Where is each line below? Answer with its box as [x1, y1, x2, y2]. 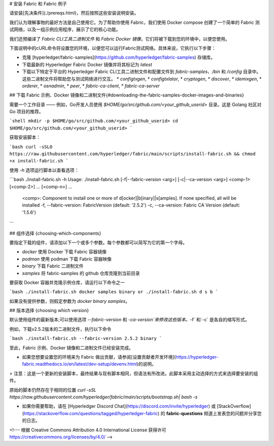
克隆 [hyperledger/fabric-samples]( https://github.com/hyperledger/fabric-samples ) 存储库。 [22, 54, 216, 60]
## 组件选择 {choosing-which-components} [9, 230, 101, 236]
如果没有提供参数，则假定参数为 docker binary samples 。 [9, 298, 130, 304]
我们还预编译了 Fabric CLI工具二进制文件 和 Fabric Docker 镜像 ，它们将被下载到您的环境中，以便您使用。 [9, 36, 230, 42]
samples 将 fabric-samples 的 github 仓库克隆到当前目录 [22, 270, 140, 276]
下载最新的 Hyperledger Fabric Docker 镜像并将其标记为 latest [22, 61, 152, 67]
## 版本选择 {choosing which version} [9, 307, 89, 314]
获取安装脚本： [9, 134, 41, 141]
